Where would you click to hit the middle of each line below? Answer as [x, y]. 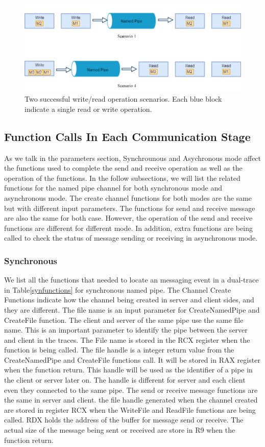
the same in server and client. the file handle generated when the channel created [131, 400]
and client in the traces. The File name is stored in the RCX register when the [127, 339]
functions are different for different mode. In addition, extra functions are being [128, 228]
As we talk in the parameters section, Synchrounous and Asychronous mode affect [133, 158]
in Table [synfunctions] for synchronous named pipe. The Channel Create [118, 289]
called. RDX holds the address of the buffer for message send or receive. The [124, 420]
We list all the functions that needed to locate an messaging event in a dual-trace [131, 280]
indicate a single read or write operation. [88, 109]
